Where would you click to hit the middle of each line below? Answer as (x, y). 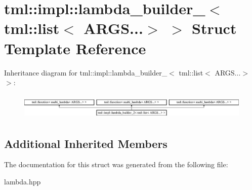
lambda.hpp (23, 182)
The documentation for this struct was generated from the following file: (116, 164)
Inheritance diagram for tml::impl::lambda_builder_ (86, 72)
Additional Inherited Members (86, 143)
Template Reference (75, 48)
